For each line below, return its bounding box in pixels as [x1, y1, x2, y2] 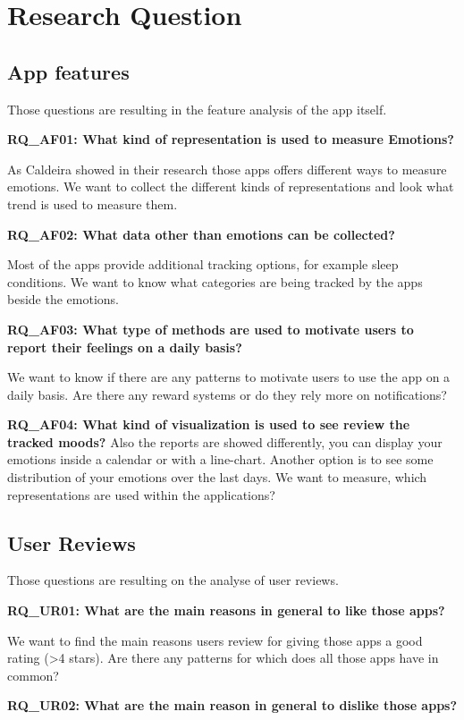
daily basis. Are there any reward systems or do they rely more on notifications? [7, 385, 447, 403]
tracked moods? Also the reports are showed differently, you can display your [7, 432, 443, 451]
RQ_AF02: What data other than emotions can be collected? [7, 224, 395, 243]
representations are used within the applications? [7, 485, 275, 504]
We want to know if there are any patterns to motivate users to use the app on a [7, 368, 451, 386]
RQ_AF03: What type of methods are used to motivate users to [7, 319, 414, 338]
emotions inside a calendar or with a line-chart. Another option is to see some [7, 450, 434, 469]
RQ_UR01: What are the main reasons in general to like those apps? [7, 601, 445, 620]
